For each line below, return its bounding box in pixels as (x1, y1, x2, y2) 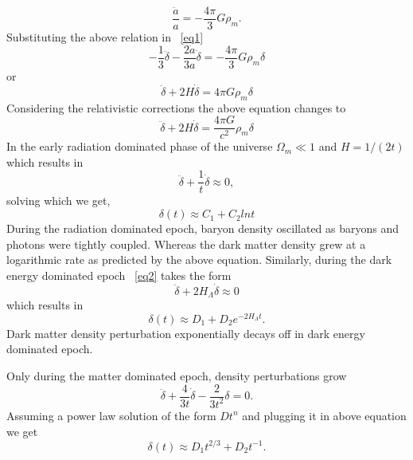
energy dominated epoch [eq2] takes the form (6, 266, 232, 283)
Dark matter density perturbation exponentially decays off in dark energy (6, 324, 365, 341)
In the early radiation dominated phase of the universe (6, 138, 273, 155)
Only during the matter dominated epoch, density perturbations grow (6, 367, 347, 383)
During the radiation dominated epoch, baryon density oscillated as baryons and (6, 220, 399, 237)
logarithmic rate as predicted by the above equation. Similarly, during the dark (6, 251, 392, 268)
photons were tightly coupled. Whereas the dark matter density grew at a (6, 235, 366, 252)
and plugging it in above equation (242, 407, 407, 423)
